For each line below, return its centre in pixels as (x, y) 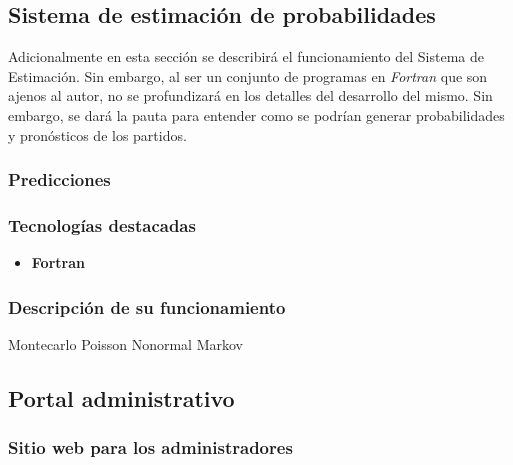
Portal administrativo (121, 398)
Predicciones (59, 179)
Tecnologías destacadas (102, 224)
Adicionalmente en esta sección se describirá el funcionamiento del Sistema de (246, 56)
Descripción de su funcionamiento (147, 306)
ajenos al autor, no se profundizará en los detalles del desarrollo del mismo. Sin (250, 95)
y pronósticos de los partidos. (97, 134)
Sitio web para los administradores (150, 447)
